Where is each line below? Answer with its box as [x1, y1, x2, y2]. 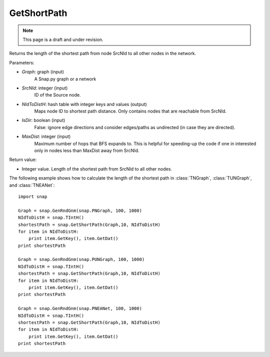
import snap [18, 193, 47, 199]
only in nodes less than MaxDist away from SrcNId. [34, 147, 139, 153]
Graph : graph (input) [21, 69, 64, 75]
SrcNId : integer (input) [21, 85, 68, 91]
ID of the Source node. [34, 92, 81, 98]
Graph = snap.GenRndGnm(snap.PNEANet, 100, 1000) [18, 305, 142, 311]
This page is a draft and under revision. [22, 36, 103, 42]
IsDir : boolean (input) [21, 117, 65, 123]
